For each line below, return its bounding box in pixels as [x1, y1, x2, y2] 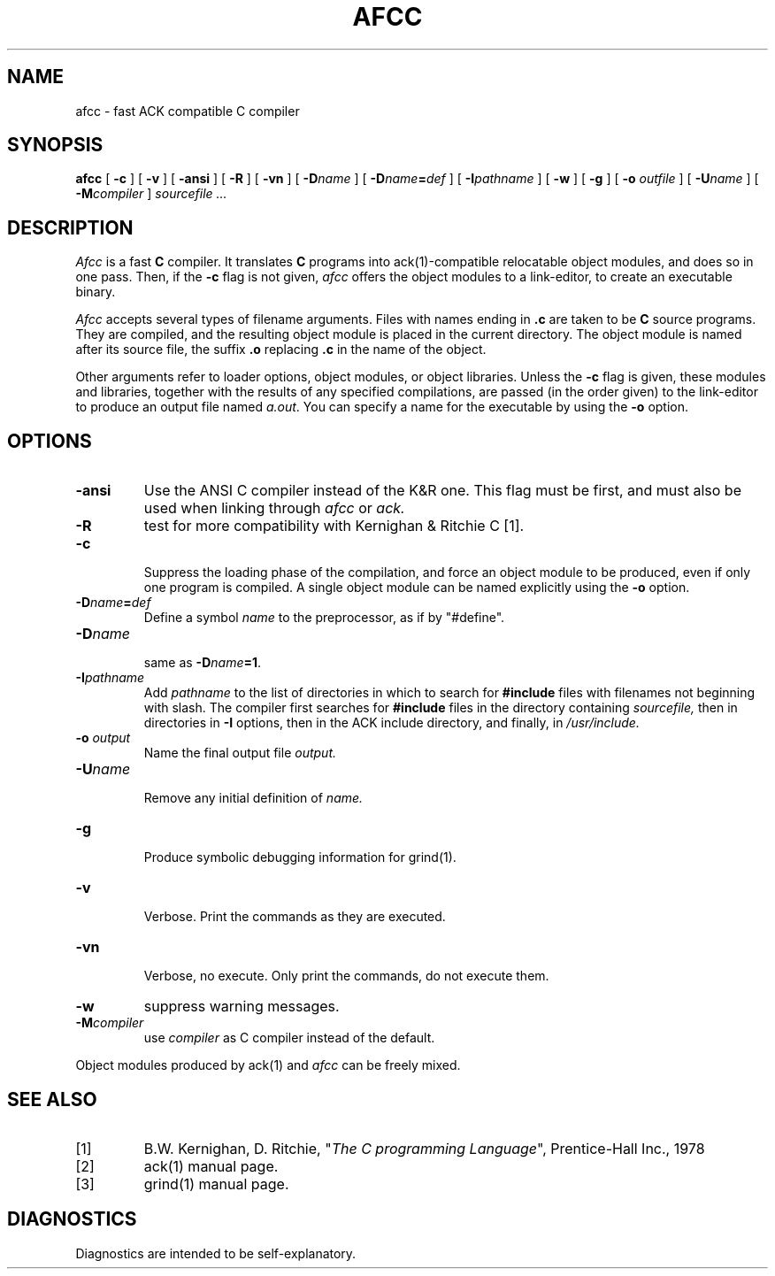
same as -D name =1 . [143, 655, 262, 671]
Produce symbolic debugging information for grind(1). [143, 849, 457, 865]
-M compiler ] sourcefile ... [75, 186, 227, 202]
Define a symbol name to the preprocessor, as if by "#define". [143, 610, 505, 626]
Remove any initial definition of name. [143, 790, 364, 806]
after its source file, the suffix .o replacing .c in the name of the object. [75, 342, 487, 357]
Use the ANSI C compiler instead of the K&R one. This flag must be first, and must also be [143, 481, 741, 500]
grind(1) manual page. [143, 1174, 289, 1193]
